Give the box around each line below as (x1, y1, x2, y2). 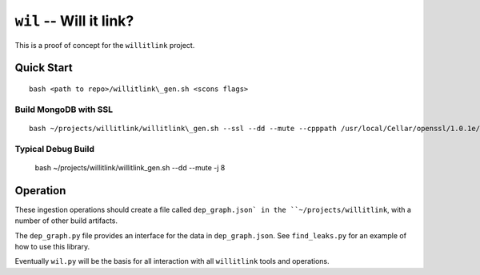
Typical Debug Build (14, 143, 95, 154)
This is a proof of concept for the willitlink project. (14, 40, 195, 50)
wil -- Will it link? (14, 12, 134, 30)
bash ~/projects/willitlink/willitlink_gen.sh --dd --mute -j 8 (34, 162, 226, 172)
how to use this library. (14, 241, 90, 251)
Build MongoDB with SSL (14, 104, 114, 115)
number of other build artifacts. (14, 216, 118, 225)
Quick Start (14, 61, 73, 75)
